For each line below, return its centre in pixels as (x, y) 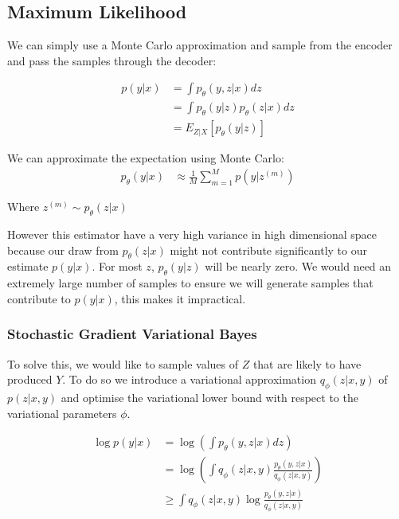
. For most (117, 266)
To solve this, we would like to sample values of (123, 363)
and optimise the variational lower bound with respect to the (209, 397)
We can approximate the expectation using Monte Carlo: (146, 158)
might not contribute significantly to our (268, 250)
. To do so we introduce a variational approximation (189, 379)
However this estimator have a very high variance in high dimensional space (192, 234)
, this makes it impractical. (180, 298)
